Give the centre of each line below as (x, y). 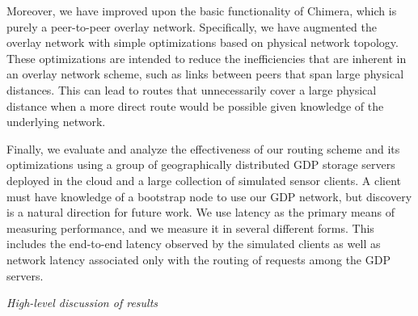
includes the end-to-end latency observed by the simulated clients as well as (194, 244)
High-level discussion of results (82, 303)
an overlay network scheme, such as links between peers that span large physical (205, 74)
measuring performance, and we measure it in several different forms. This (190, 228)
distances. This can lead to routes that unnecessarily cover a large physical (192, 89)
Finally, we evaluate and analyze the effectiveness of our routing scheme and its (203, 148)
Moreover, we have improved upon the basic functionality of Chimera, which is (202, 11)
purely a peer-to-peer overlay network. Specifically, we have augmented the (192, 26)
